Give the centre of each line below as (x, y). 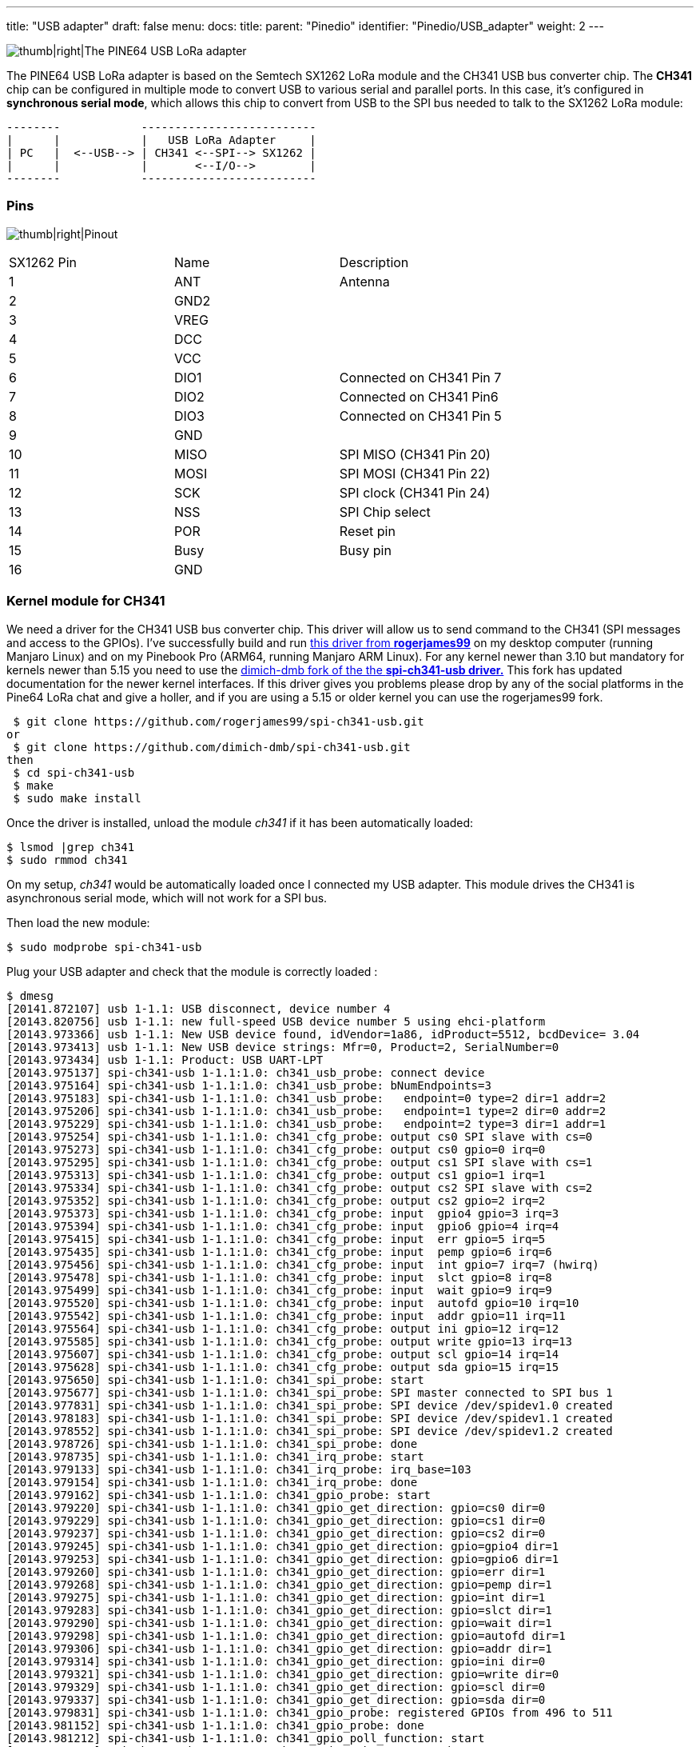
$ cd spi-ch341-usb (74, 772)
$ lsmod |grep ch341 (71, 847)
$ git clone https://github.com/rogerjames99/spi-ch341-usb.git (219, 721)
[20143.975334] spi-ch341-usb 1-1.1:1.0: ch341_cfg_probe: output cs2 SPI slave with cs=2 (300, 1187)
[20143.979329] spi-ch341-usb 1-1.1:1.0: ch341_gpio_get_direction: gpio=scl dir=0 (276, 1687)
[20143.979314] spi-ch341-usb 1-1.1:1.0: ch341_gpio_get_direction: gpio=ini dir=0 (276, 1661)
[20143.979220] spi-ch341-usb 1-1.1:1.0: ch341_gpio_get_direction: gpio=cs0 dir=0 (276, 1507)
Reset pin (367, 531)
